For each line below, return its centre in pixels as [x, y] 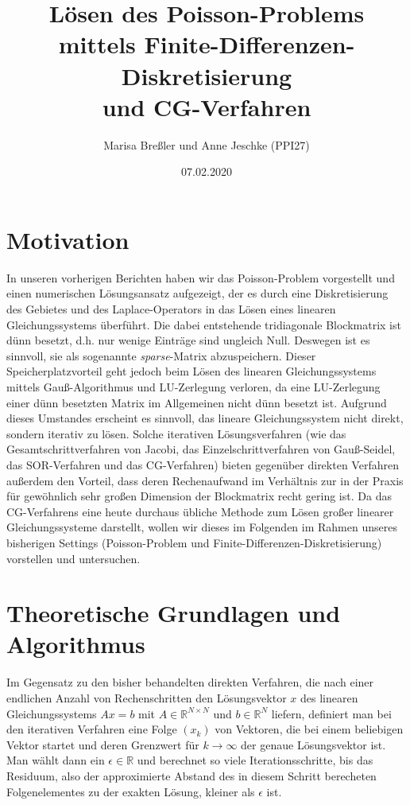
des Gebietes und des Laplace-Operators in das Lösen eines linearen [171, 309]
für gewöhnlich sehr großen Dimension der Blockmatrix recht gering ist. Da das [199, 496]
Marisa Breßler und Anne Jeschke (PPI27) [207, 144]
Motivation [68, 239]
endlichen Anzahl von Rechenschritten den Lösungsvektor [147, 698]
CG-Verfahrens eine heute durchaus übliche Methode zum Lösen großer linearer [200, 511]
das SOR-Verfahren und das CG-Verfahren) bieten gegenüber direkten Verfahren [203, 464]
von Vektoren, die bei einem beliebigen [309, 729]
